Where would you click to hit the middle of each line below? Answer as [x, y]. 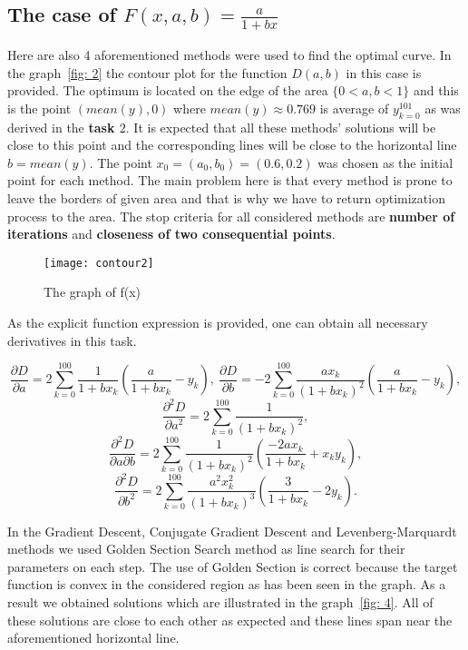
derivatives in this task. [72, 340]
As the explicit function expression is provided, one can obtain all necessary [218, 323]
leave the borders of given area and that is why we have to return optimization [226, 198]
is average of [354, 108]
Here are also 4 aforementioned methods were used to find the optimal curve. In [229, 55]
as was [443, 108]
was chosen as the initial [385, 162]
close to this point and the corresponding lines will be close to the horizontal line [232, 145]
